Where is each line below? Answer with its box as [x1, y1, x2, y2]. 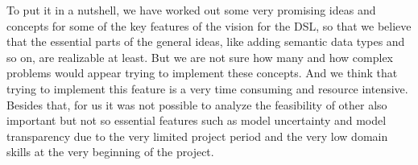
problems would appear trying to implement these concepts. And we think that [6, 64, 398, 81]
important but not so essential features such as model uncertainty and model [6, 112, 387, 129]
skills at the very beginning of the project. [6, 143, 214, 160]
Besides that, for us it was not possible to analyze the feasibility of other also [6, 96, 387, 113]
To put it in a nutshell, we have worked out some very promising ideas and [6, 2, 376, 18]
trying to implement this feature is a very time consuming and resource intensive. [6, 80, 408, 97]
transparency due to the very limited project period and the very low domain [6, 127, 388, 144]
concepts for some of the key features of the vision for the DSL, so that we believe [6, 17, 412, 34]
